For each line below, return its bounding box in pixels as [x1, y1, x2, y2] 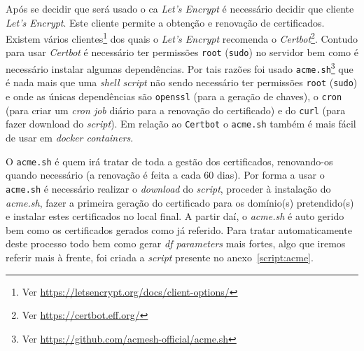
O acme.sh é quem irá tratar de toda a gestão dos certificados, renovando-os [6, 153, 333, 168]
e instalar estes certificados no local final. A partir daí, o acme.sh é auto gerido [6, 209, 344, 223]
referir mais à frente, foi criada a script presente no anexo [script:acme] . [6, 249, 314, 264]
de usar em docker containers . [6, 130, 134, 145]
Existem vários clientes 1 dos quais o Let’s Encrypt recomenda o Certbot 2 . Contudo [6, 29, 358, 46]
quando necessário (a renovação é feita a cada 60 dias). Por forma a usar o [6, 167, 325, 182]
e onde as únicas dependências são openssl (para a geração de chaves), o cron [6, 89, 342, 104]
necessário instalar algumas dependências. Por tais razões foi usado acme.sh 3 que [6, 60, 353, 76]
